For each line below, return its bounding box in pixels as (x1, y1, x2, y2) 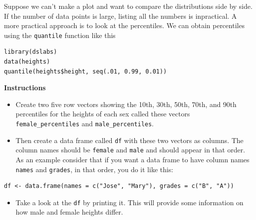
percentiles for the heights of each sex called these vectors (15, 109, 190, 119)
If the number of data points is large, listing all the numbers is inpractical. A (4, 10, 237, 21)
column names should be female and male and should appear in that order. (15, 145, 245, 155)
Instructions (4, 82, 46, 93)
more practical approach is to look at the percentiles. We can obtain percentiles (4, 20, 245, 31)
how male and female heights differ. (15, 207, 123, 217)
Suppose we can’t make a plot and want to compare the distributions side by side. (4, 1, 253, 11)
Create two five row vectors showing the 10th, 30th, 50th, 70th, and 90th (15, 99, 237, 109)
